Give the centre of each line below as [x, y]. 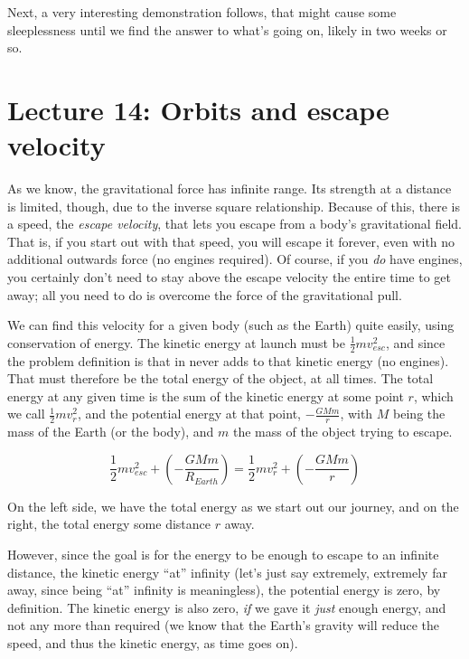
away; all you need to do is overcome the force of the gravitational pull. [205, 294]
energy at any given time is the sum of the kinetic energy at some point [206, 395]
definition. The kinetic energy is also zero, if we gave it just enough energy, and [227, 607]
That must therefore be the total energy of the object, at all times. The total [220, 378]
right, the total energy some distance [109, 524]
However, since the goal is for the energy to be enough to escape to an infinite [223, 555]
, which [433, 395]
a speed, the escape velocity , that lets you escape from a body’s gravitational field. [234, 224]
